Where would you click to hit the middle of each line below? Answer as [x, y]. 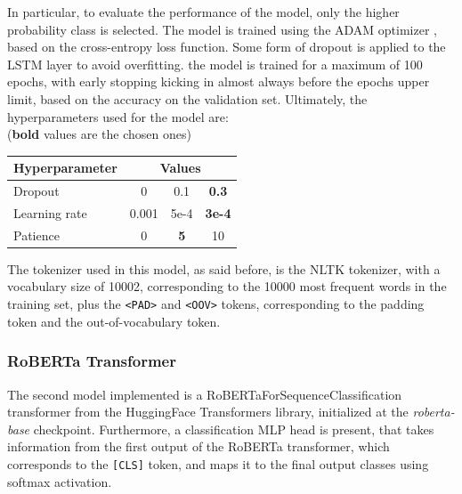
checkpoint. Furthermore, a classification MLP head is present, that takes [234, 429]
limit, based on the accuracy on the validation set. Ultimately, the [187, 98]
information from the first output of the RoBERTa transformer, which [199, 446]
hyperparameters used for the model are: [118, 116]
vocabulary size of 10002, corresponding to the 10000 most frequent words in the [227, 286]
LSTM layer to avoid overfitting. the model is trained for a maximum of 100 [215, 64]
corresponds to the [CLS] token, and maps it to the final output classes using [218, 463]
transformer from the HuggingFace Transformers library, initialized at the [208, 412]
